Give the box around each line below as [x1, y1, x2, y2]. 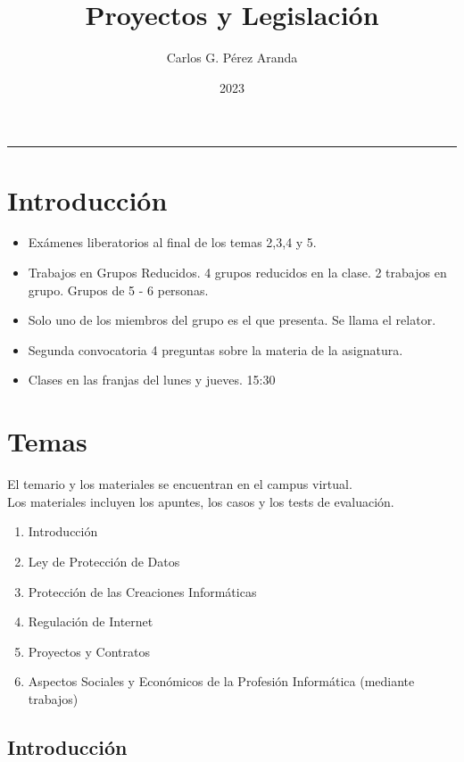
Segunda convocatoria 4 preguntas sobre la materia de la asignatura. [28, 340, 403, 359]
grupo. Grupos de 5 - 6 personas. [28, 280, 209, 299]
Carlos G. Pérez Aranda [166, 48, 298, 67]
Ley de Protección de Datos [28, 551, 180, 570]
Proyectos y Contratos [28, 642, 150, 660]
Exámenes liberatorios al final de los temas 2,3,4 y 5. [28, 233, 317, 252]
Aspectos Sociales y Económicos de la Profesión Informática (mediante [28, 672, 415, 691]
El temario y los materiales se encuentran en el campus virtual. [7, 475, 352, 493]
